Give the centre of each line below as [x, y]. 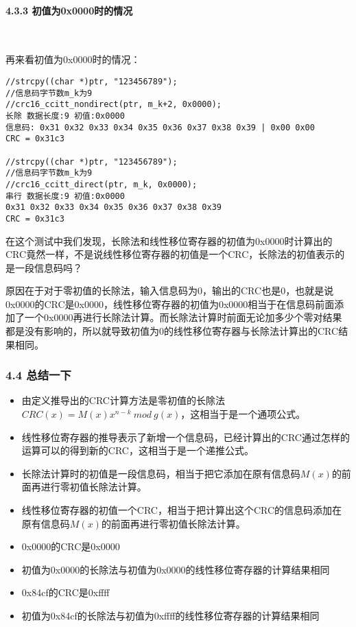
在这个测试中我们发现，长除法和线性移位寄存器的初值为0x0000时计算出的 [169, 240]
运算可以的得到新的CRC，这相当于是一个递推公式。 [138, 450]
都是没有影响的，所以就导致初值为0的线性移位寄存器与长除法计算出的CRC [172, 331]
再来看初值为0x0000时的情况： [73, 59]
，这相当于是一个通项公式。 [243, 414]
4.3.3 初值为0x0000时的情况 [69, 10]
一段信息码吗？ [48, 267]
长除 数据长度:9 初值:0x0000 [65, 116]
